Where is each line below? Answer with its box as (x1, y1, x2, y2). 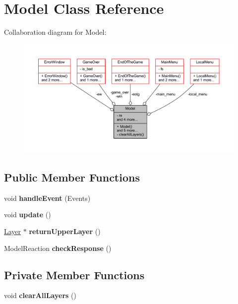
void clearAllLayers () (4, 290, 76, 301)
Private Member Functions (4, 267, 145, 282)
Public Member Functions (4, 169, 140, 184)
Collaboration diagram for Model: (4, 27, 107, 37)
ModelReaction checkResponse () (4, 243, 112, 253)
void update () (4, 209, 51, 220)
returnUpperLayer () (29, 226, 101, 236)
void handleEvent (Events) (4, 192, 91, 203)
